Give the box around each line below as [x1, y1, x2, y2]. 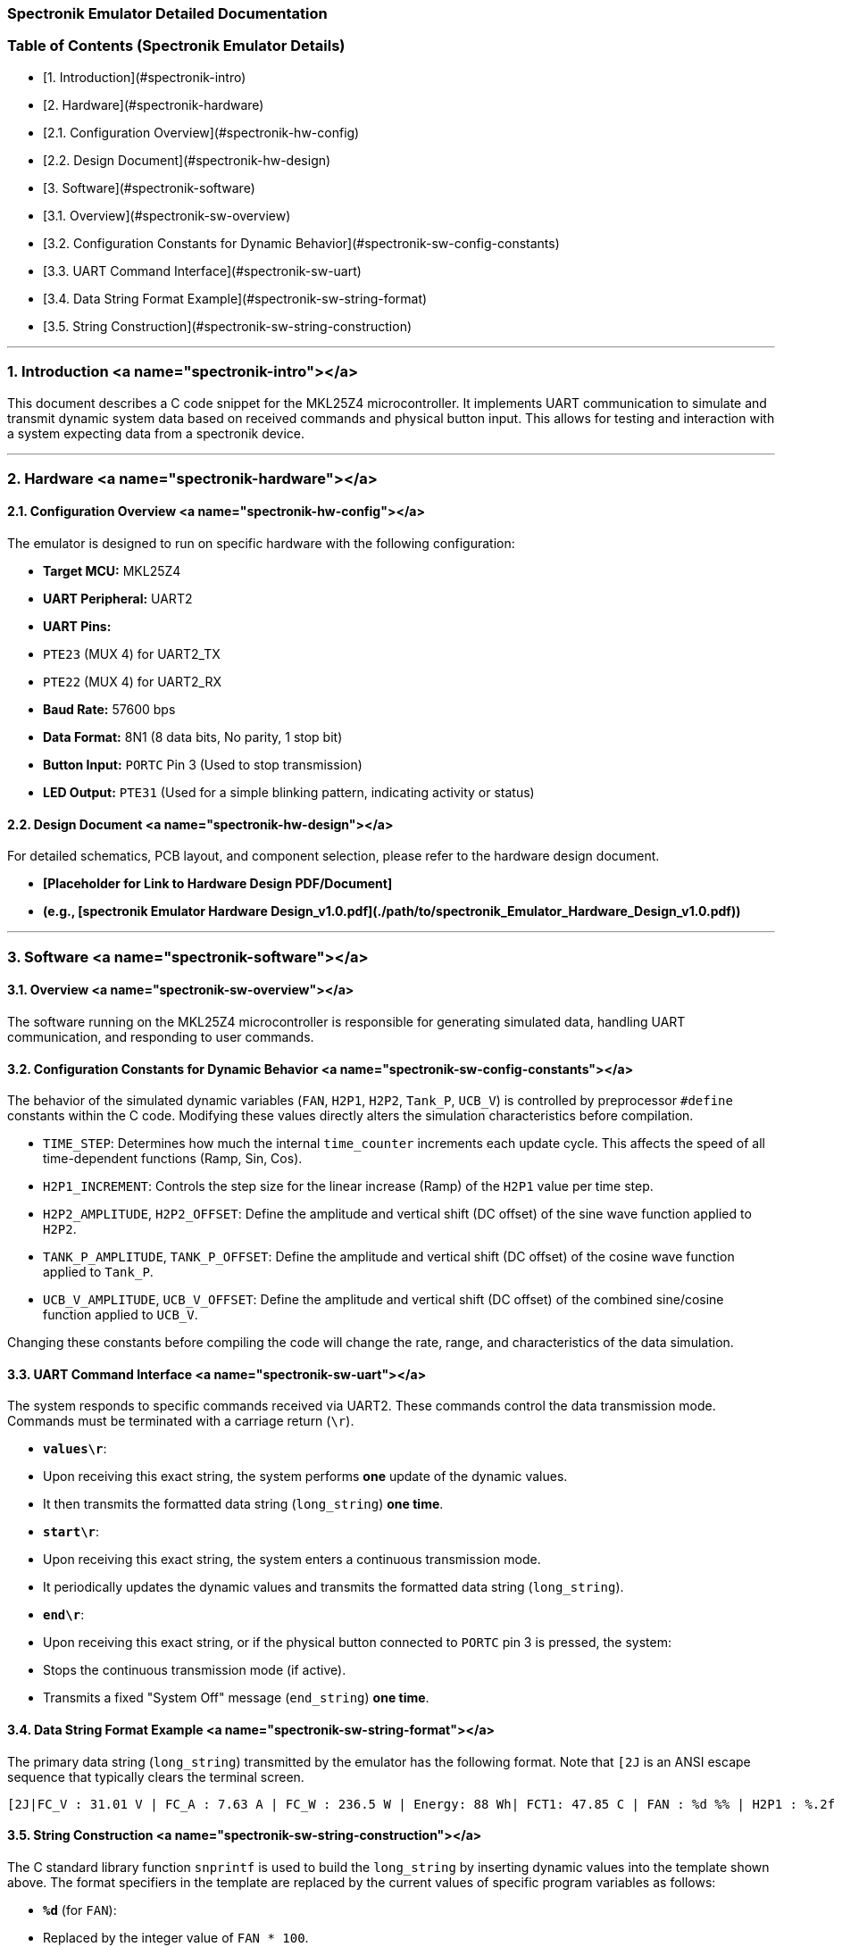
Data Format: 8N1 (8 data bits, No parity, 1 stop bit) [43, 729, 343, 745]
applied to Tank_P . [43, 1264, 154, 1280]
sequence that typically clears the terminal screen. [7, 1768, 304, 1785]
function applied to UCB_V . [43, 1307, 198, 1323]
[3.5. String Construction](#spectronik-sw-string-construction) [43, 318, 413, 334]
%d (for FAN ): [43, 1901, 117, 1918]
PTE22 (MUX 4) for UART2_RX [43, 674, 222, 690]
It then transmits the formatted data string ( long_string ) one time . [43, 1496, 444, 1512]
